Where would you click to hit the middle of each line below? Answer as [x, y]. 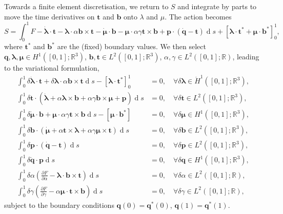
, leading [246, 57]
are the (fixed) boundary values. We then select [132, 46]
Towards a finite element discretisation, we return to [86, 6]
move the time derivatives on [49, 16]
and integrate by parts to [217, 6]
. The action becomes [198, 16]
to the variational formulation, [52, 68]
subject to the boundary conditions [59, 205]
